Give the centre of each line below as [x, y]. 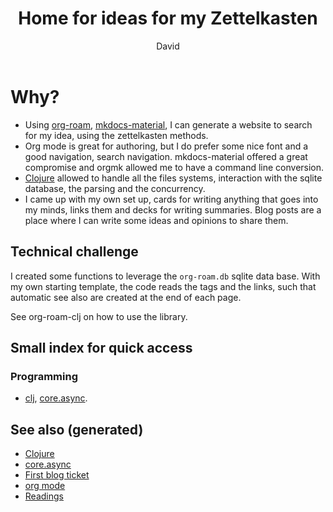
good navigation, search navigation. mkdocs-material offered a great [166, 156]
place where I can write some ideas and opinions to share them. [156, 220]
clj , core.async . [56, 398]
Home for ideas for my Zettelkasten [168, 18]
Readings [44, 496]
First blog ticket [57, 475]
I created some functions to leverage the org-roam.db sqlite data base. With [165, 276]
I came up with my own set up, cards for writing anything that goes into [171, 199]
